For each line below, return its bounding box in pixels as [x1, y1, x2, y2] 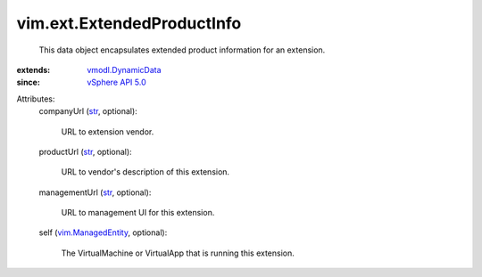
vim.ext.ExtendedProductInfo [16, 13, 242, 33]
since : [16, 77, 40, 88]
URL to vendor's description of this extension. [61, 167, 230, 177]
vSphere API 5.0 [87, 77, 146, 88]
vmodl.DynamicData [87, 64, 162, 75]
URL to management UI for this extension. [61, 208, 215, 218]
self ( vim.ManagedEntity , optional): [38, 227, 168, 238]
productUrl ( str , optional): [38, 146, 133, 157]
